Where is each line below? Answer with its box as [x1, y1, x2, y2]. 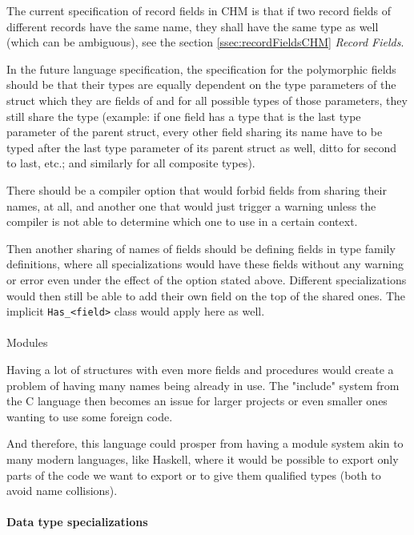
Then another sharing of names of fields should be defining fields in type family [6, 239, 396, 256]
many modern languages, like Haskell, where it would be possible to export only [6, 450, 399, 467]
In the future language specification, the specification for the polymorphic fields [6, 60, 396, 77]
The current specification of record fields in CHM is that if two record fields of [6, 2, 392, 18]
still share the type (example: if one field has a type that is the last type [6, 107, 361, 124]
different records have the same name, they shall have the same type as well [6, 18, 379, 34]
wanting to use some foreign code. [6, 408, 173, 424]
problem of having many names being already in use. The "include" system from [6, 376, 400, 393]
